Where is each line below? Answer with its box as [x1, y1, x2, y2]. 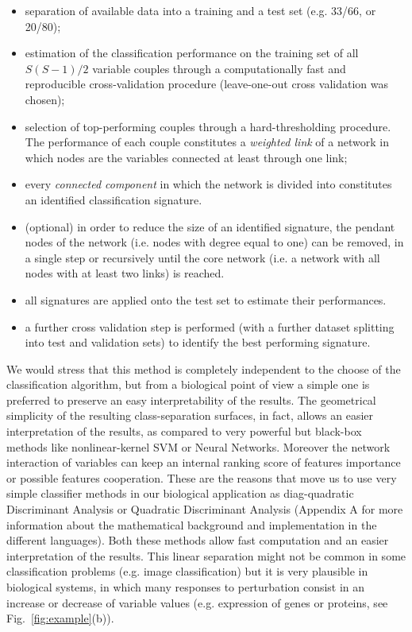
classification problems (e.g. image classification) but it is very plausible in [6, 563, 368, 580]
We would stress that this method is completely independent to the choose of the [6, 360, 401, 377]
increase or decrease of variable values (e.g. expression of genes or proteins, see [6, 594, 388, 611]
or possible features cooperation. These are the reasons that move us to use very [6, 469, 397, 486]
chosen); [25, 91, 65, 107]
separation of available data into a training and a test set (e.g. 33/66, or [25, 2, 376, 18]
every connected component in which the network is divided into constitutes [25, 176, 392, 192]
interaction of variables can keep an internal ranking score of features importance [6, 454, 401, 471]
